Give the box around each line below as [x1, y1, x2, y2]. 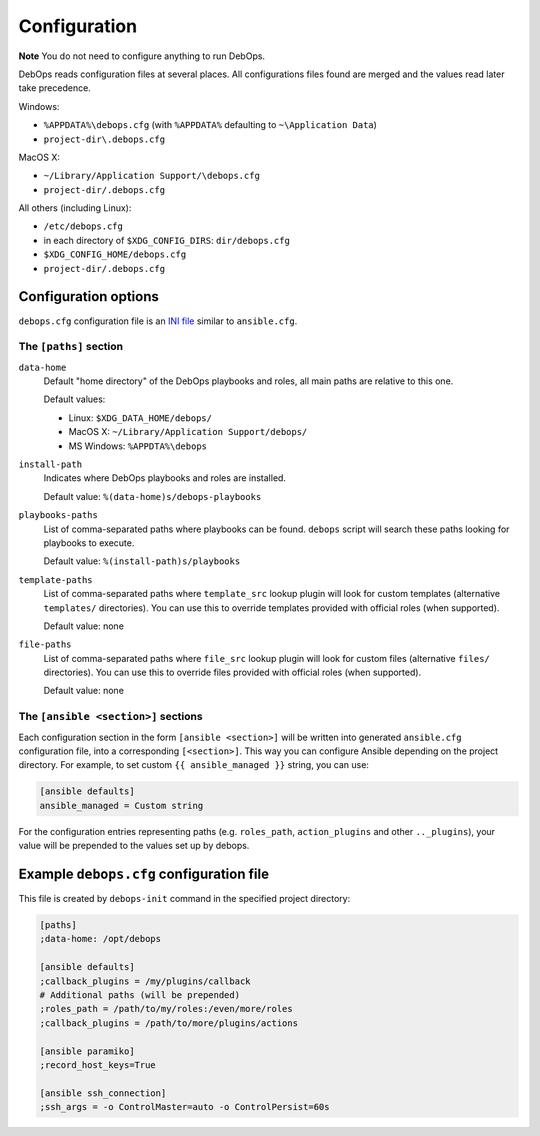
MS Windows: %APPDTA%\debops [68, 440, 207, 452]
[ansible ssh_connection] [39, 1087, 167, 1099]
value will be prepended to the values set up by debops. [18, 840, 250, 852]
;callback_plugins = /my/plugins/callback [39, 975, 251, 987]
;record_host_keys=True [39, 1059, 157, 1070]
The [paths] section [18, 340, 124, 354]
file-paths [18, 639, 72, 650]
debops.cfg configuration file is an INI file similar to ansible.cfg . [18, 315, 298, 327]
